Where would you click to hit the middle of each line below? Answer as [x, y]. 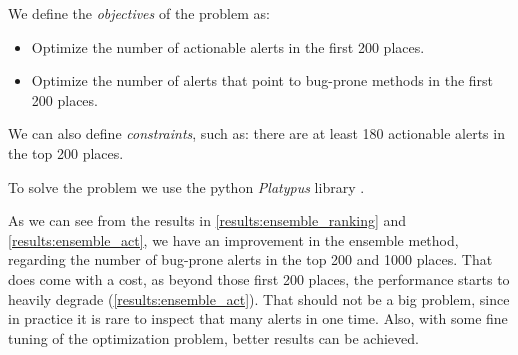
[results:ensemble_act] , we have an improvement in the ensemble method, [233, 239]
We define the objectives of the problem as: [139, 13]
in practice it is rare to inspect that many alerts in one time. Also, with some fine [258, 318]
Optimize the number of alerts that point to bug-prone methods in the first [262, 80]
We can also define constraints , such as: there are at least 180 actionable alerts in [256, 133]
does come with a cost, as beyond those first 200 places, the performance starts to [259, 278]
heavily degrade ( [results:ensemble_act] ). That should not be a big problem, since [259, 298]
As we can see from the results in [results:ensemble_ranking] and [207, 220]
